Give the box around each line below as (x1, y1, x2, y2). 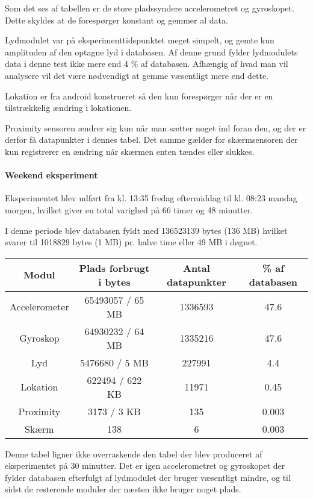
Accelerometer (10, 300, 69, 314)
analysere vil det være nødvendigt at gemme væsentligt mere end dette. (5, 69, 269, 81)
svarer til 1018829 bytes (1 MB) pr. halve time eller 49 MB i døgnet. (5, 236, 258, 248)
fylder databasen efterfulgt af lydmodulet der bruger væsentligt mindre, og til (5, 471, 291, 483)
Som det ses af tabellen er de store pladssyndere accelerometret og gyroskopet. (5, 2, 294, 14)
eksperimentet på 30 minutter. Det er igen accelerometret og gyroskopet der (5, 459, 285, 472)
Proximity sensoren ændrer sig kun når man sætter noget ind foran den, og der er (5, 121, 306, 134)
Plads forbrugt (79, 260, 150, 275)
